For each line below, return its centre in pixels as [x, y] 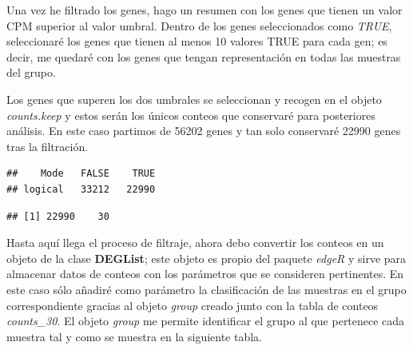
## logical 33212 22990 [81, 189]
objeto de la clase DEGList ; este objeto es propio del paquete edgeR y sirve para [206, 258]
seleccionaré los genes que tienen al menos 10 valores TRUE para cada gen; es [197, 41]
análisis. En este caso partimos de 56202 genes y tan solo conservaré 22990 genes [204, 131]
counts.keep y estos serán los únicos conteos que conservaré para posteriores [191, 115]
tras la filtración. [48, 146]
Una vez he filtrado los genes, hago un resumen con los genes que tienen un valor [205, 10]
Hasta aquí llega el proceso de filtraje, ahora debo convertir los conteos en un [195, 243]
